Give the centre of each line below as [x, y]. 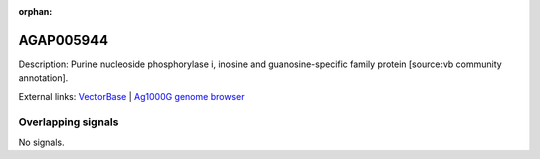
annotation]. [43, 78]
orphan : [35, 11]
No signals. [41, 142]
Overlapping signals [68, 122]
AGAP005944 [63, 40]
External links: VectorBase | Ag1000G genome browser [131, 96]
